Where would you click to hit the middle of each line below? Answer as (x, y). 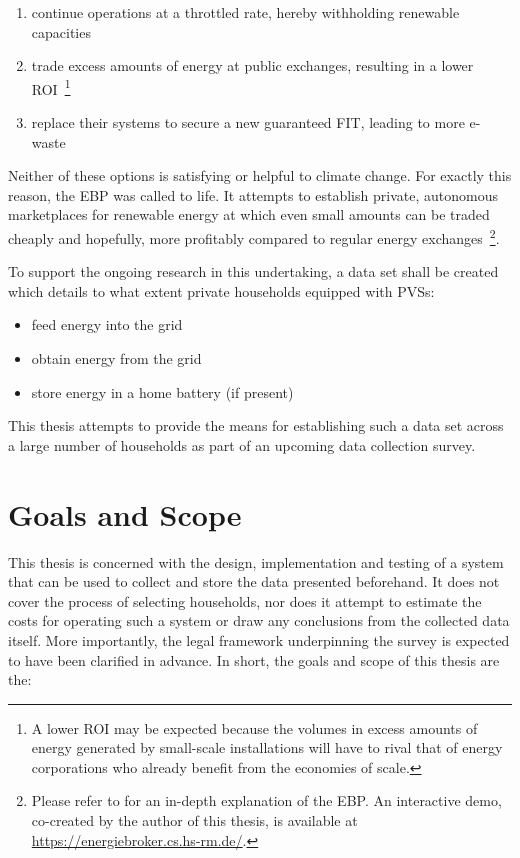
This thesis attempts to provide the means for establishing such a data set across (256, 425)
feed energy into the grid (107, 324)
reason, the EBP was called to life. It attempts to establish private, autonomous (253, 194)
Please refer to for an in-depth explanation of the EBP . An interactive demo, (266, 800)
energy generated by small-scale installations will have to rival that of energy (267, 747)
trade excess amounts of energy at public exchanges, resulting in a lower (252, 65)
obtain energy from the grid (116, 358)
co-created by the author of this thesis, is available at (194, 820)
